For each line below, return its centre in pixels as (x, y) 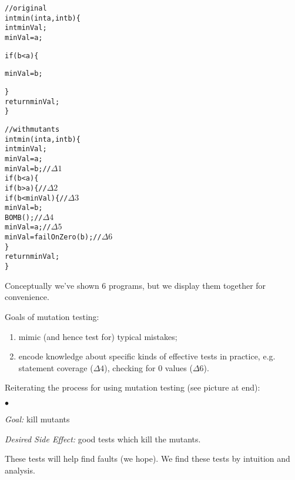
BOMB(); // (24, 217)
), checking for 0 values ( (148, 367)
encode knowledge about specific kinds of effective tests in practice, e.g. (147, 356)
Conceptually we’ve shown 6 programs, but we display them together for (135, 285)
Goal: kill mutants (37, 419)
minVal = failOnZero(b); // (53, 237)
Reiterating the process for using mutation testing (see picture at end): (133, 387)
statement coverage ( (56, 367)
